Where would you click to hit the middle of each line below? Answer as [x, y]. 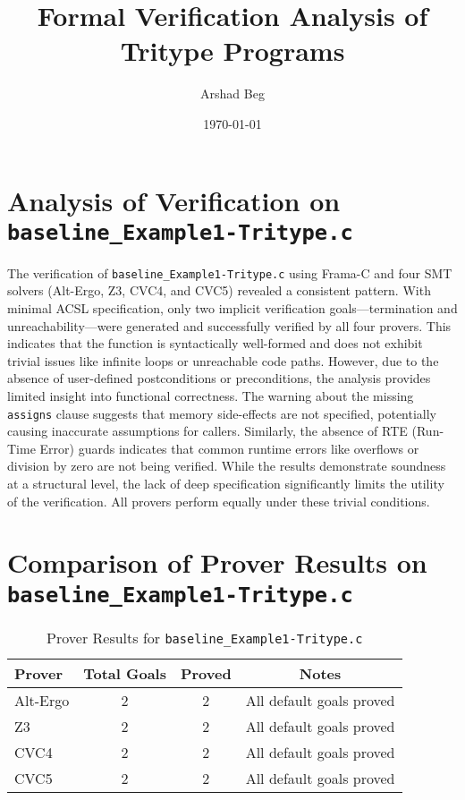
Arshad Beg [232, 94]
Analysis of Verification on [174, 200]
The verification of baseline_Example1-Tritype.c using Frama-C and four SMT [230, 272]
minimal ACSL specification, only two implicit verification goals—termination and [232, 308]
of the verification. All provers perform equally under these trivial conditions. [219, 501]
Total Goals [125, 673]
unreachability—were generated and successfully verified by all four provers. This [229, 325]
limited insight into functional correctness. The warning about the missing [211, 395]
